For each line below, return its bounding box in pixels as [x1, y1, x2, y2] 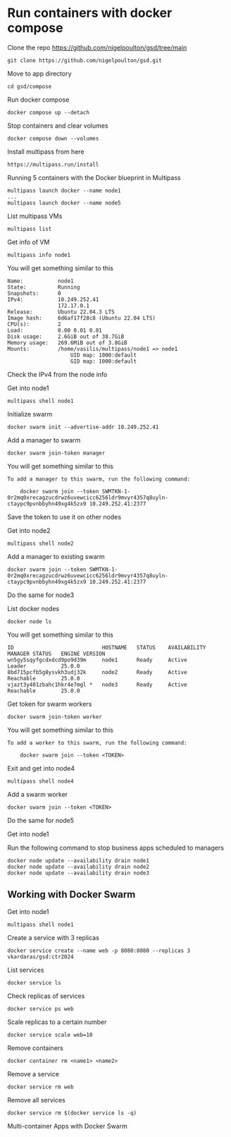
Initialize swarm [7, 409, 53, 418]
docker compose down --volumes [7, 135, 99, 142]
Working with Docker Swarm [7, 889, 136, 901]
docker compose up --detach [7, 109, 90, 116]
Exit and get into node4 [7, 764, 75, 772]
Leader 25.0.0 [7, 662, 80, 670]
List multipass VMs [7, 212, 63, 220]
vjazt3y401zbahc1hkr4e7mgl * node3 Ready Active [7, 681, 188, 688]
